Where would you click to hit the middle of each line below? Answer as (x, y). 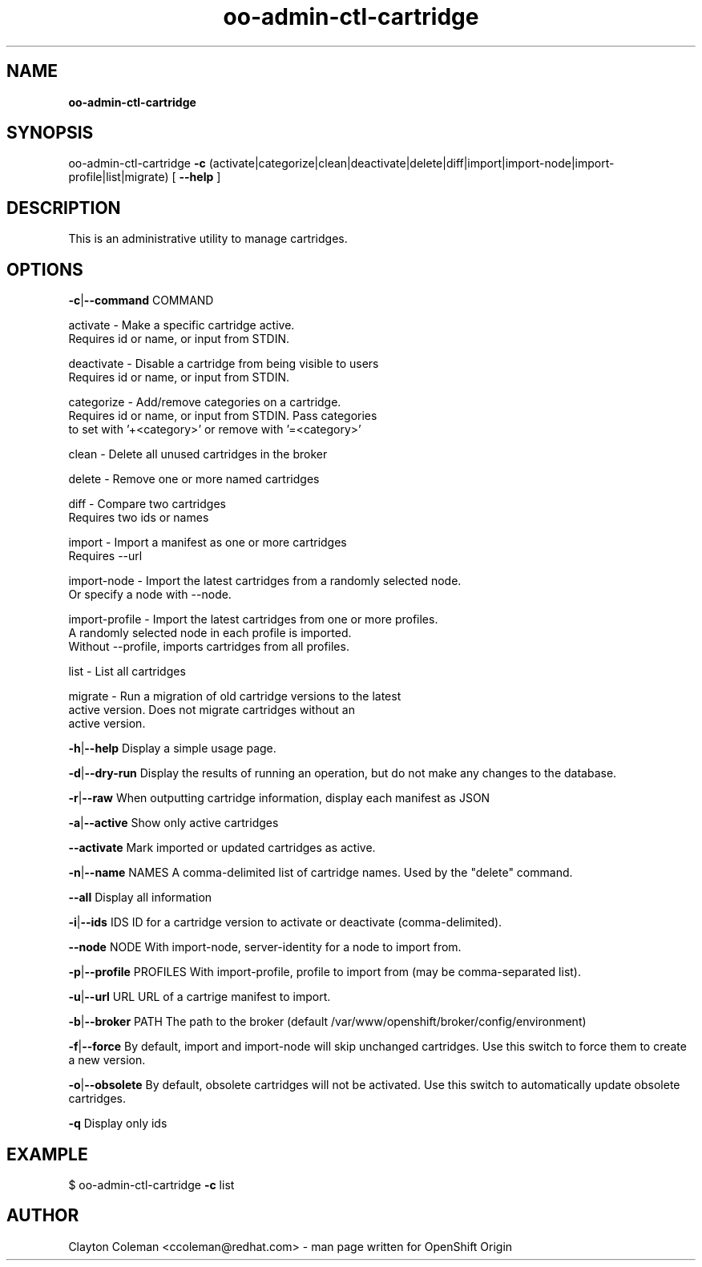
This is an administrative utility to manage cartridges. (208, 239)
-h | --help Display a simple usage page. (172, 748)
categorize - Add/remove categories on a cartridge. (205, 402)
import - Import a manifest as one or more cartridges (208, 543)
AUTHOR (43, 1216)
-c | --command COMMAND (141, 301)
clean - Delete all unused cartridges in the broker (198, 454)
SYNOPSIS (50, 133)
